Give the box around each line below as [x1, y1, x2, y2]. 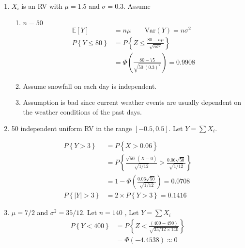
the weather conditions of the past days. [23, 106, 142, 116]
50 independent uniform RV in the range [11, 123, 132, 133]
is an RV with [21, 1, 62, 11]
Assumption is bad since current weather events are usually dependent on [23, 97, 242, 107]
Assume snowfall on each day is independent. [23, 81, 157, 91]
